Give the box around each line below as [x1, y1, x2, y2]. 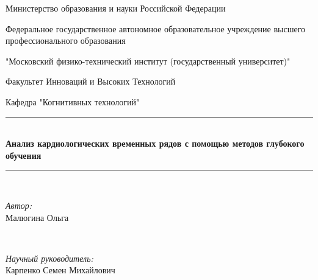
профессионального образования [5, 34, 126, 47]
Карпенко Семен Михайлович [5, 264, 115, 276]
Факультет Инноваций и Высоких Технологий [5, 75, 176, 88]
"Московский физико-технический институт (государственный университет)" [5, 54, 291, 67]
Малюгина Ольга [5, 211, 69, 223]
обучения [5, 149, 42, 161]
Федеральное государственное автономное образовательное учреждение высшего [5, 22, 306, 35]
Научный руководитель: [5, 251, 93, 264]
